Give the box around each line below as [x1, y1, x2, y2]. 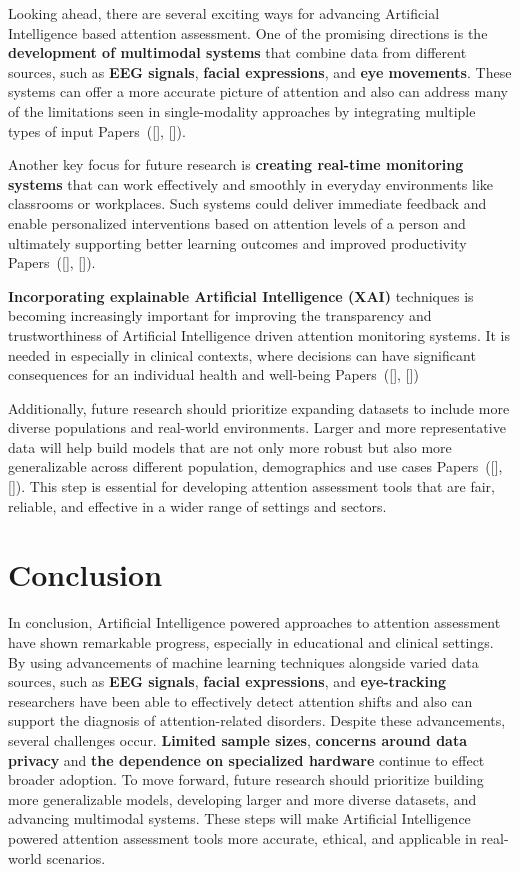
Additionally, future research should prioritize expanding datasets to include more [8, 397, 510, 418]
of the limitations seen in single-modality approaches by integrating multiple [8, 100, 476, 121]
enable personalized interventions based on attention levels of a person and [8, 212, 466, 233]
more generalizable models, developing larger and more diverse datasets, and [8, 788, 477, 809]
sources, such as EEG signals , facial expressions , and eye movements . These [8, 61, 512, 82]
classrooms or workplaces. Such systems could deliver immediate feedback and [8, 193, 487, 214]
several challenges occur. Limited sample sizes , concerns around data [8, 729, 467, 750]
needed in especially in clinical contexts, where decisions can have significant [8, 344, 476, 365]
